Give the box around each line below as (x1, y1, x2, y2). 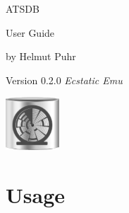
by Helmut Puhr (6, 49, 76, 64)
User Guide (6, 25, 55, 40)
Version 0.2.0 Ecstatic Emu (6, 72, 123, 87)
